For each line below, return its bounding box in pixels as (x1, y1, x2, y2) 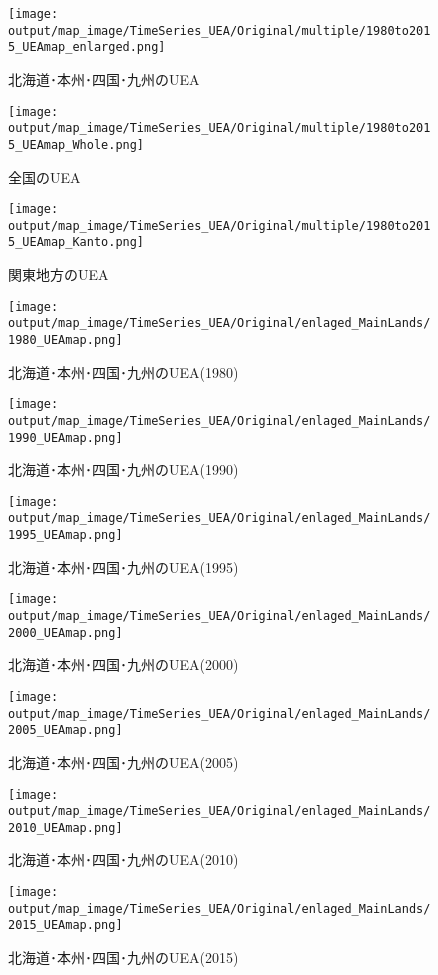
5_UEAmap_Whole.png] (8, 137, 145, 152)
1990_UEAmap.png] (8, 430, 123, 445)
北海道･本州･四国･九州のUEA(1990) (8, 459, 239, 480)
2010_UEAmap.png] (8, 820, 123, 835)
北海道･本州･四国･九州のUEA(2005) (8, 751, 239, 772)
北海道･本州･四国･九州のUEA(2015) (8, 947, 239, 968)
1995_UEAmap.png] (8, 528, 123, 543)
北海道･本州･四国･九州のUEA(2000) (8, 654, 239, 675)
